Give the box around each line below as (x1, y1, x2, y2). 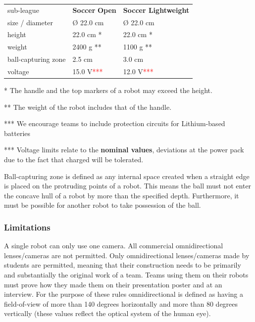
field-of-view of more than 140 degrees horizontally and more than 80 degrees (4, 298, 238, 309)
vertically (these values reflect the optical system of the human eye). (4, 308, 211, 319)
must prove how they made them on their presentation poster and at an (4, 279, 222, 289)
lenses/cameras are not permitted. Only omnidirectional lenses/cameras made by (4, 250, 250, 260)
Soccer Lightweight (123, 4, 190, 15)
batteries (4, 128, 31, 138)
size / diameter (7, 17, 53, 27)
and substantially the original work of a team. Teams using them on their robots (4, 270, 249, 279)
